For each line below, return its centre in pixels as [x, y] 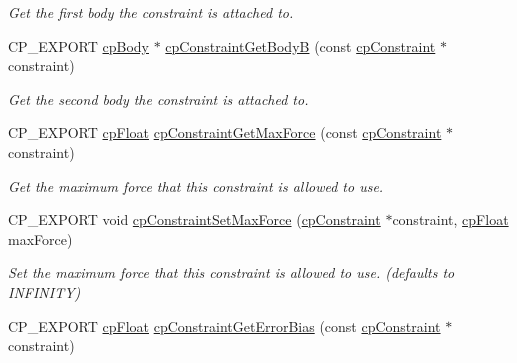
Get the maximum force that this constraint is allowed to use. [196, 185]
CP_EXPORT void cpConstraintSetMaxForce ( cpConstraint [194, 219]
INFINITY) [44, 291]
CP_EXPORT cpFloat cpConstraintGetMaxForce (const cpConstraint [225, 132]
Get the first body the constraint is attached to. [151, 12]
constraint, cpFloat [450, 219]
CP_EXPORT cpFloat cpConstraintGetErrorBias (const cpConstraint [224, 325]
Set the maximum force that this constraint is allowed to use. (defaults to [231, 272]
